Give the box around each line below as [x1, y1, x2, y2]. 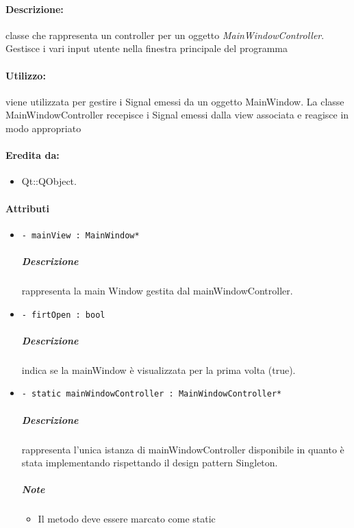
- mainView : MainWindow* [21, 230, 140, 240]
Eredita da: [5, 148, 60, 162]
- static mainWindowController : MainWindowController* [21, 389, 282, 399]
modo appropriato [5, 121, 81, 135]
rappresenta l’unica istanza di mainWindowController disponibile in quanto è [21, 442, 344, 456]
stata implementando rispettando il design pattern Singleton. [21, 455, 278, 470]
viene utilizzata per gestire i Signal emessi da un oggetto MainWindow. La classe [5, 94, 344, 108]
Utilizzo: [5, 68, 46, 82]
